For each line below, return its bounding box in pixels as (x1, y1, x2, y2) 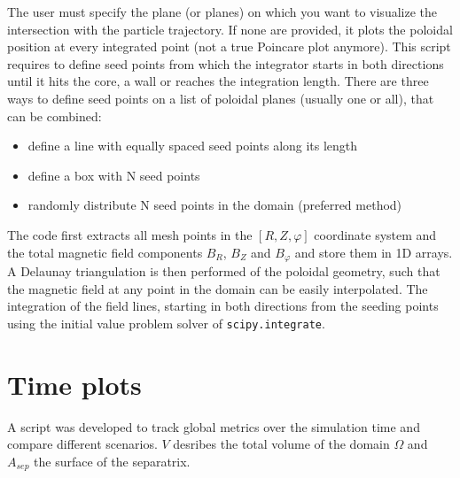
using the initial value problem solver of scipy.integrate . (7, 313, 325, 332)
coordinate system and (314, 225, 437, 243)
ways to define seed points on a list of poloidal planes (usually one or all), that (7, 89, 434, 107)
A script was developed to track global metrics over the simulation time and (7, 417, 420, 436)
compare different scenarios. (7, 435, 158, 453)
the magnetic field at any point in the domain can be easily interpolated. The (7, 279, 428, 297)
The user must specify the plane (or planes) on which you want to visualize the (7, 3, 437, 20)
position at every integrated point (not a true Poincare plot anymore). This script (7, 37, 451, 56)
